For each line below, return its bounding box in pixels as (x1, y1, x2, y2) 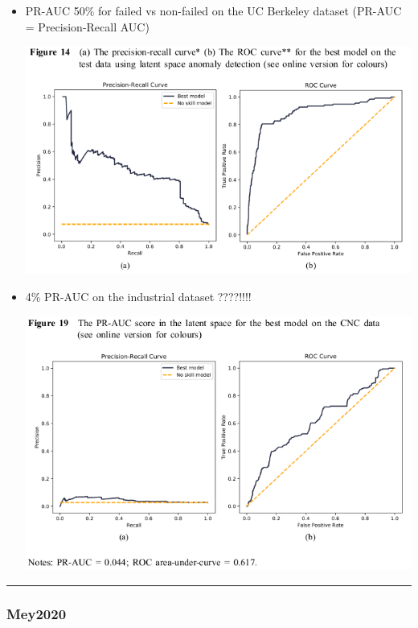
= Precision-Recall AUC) (25, 18, 150, 35)
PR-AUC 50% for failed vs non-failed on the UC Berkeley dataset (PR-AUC (25, 2, 402, 19)
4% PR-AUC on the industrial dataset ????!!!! (25, 287, 252, 304)
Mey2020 (6, 603, 67, 623)
